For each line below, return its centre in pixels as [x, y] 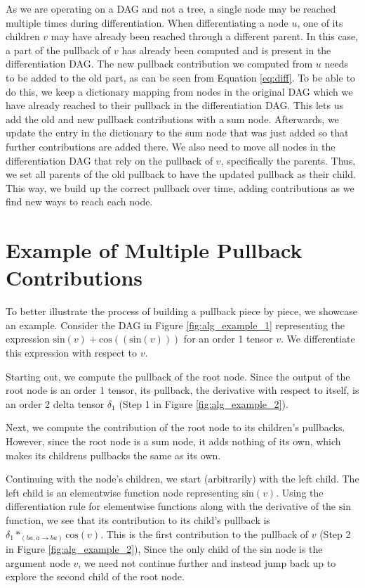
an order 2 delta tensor [55, 403]
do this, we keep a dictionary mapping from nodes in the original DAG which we [179, 91]
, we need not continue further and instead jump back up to [207, 562]
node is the [299, 549]
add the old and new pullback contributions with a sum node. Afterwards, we [172, 119]
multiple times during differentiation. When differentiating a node [147, 22]
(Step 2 [335, 533]
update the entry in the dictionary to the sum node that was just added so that [177, 133]
